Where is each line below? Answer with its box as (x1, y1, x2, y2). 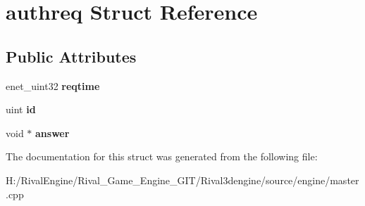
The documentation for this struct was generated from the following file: (6, 149, 318, 164)
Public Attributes (6, 45, 137, 67)
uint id (6, 102, 36, 117)
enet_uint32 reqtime (6, 78, 100, 93)
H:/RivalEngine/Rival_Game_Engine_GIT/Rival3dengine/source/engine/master (6, 172, 359, 187)
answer (35, 125, 70, 140)
